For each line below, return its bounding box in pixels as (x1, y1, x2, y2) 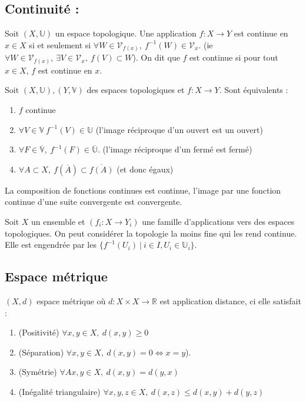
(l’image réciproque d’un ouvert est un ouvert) (95, 123, 263, 135)
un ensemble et (31, 215, 85, 227)
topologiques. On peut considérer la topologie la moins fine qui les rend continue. (5, 227, 297, 239)
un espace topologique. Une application (55, 27, 197, 39)
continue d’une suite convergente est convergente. (5, 195, 182, 208)
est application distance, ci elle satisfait (159, 294, 301, 307)
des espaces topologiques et (87, 84, 185, 96)
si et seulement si (29, 38, 91, 51)
